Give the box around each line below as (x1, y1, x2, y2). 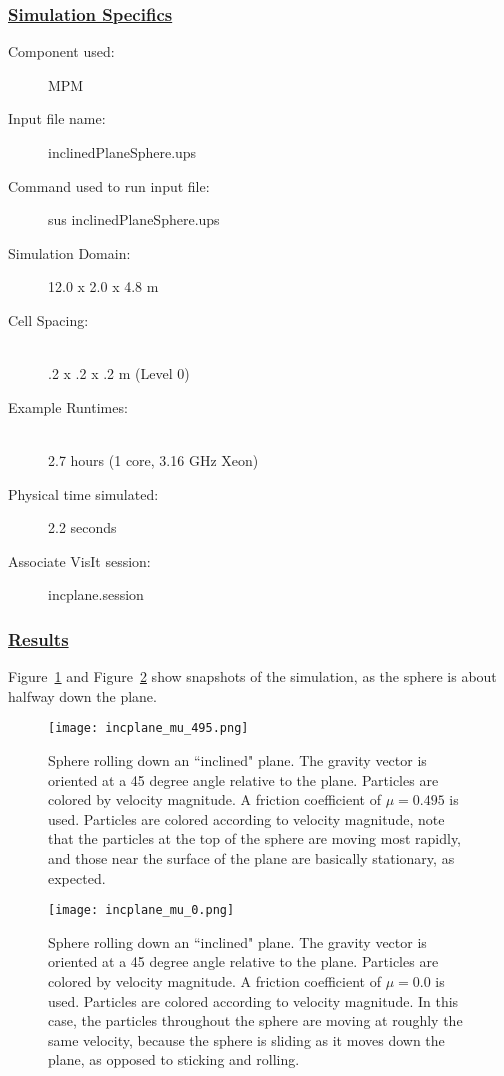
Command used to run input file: (8, 175, 210, 196)
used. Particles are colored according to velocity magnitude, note (48, 808, 445, 829)
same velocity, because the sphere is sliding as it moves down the (48, 1029, 445, 1050)
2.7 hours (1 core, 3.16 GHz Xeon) (48, 449, 259, 470)
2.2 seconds (48, 517, 117, 538)
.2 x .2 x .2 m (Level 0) (48, 363, 190, 384)
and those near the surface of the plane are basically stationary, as (48, 847, 455, 868)
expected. (48, 867, 106, 888)
